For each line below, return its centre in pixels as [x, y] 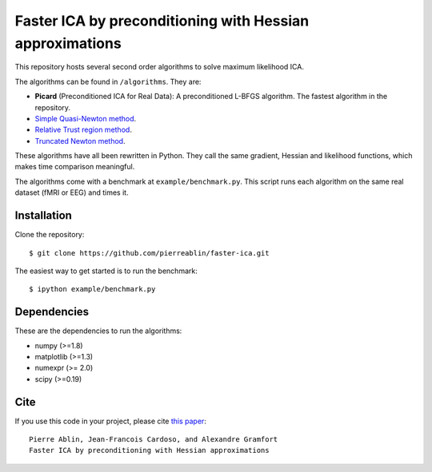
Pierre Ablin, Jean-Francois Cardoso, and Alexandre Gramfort [154, 440]
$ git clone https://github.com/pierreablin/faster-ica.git [149, 253]
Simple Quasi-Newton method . [86, 118]
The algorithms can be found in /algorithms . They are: [108, 81]
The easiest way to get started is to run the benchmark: [106, 271]
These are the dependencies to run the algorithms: [98, 331]
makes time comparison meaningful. [75, 167]
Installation [43, 216]
